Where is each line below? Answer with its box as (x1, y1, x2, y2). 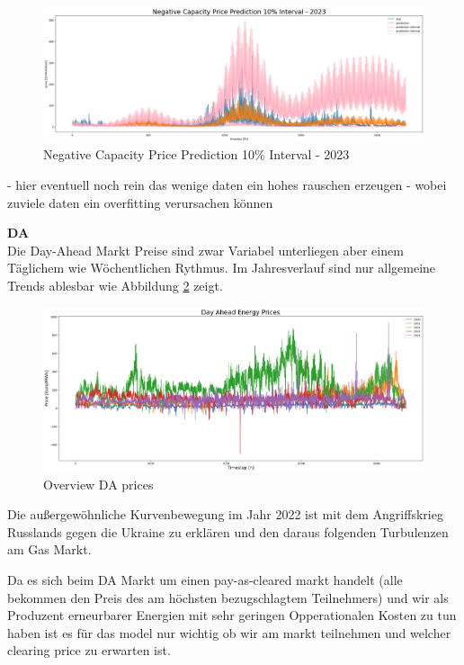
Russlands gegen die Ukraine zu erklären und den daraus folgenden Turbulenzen (7, 522, 449, 541)
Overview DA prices (43, 474, 154, 493)
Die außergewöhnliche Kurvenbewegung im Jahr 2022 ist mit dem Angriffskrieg (7, 505, 443, 524)
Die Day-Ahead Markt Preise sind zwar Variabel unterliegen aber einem (7, 240, 404, 259)
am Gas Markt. (7, 540, 92, 559)
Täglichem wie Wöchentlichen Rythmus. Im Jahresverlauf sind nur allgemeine (7, 258, 436, 277)
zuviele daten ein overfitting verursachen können (7, 193, 273, 211)
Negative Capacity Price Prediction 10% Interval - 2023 (43, 145, 350, 164)
